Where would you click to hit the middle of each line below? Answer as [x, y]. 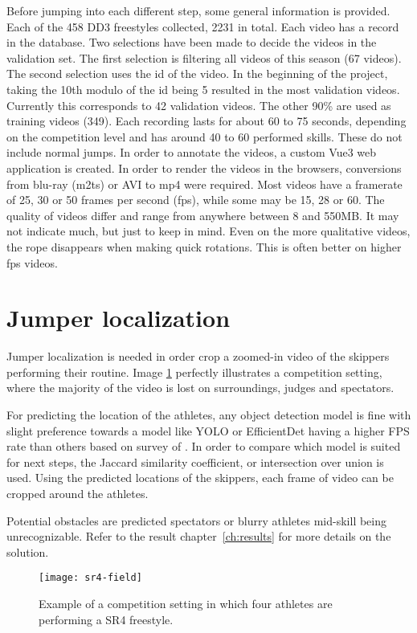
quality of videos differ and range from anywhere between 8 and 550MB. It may [203, 215]
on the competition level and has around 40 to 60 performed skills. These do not [204, 136]
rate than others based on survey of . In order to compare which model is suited [204, 446]
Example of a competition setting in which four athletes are [186, 603]
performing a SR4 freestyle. [106, 619]
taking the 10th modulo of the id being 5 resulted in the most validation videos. [203, 89]
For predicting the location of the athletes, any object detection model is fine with [209, 415]
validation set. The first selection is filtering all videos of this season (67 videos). [204, 57]
